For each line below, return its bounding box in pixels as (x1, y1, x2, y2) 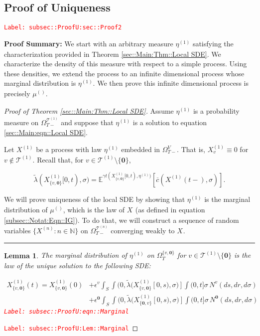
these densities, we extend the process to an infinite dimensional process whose (4, 68, 245, 78)
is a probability (193, 106, 240, 116)
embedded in (121, 144, 160, 155)
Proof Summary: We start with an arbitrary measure (4, 38, 173, 48)
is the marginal (204, 193, 251, 204)
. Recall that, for (32, 154, 84, 165)
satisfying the (192, 38, 234, 48)
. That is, (177, 144, 205, 155)
